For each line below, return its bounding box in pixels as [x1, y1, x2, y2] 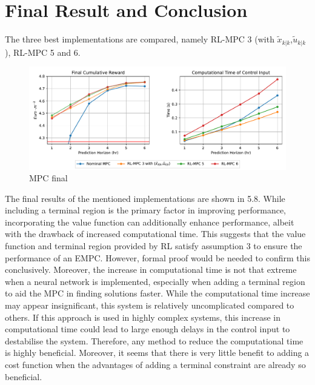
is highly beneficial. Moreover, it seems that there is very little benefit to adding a [5, 346, 310, 359]
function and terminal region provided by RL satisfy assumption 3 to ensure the [5, 239, 302, 252]
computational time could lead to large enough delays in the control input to [5, 323, 290, 335]
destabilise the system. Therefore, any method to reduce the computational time [5, 334, 303, 347]
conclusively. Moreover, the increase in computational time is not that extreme [5, 263, 297, 276]
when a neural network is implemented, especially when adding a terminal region [5, 275, 305, 287]
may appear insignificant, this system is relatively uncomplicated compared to [5, 299, 294, 312]
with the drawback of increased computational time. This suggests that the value [5, 227, 306, 240]
